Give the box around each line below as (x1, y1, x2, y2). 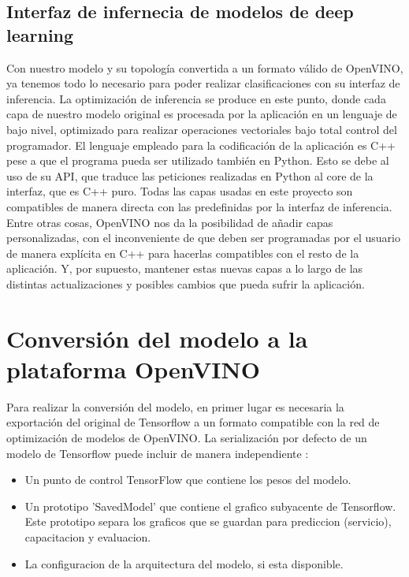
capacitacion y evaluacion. (24, 528, 151, 545)
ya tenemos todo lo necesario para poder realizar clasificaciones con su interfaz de (6, 75, 400, 91)
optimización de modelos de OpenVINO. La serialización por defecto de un (6, 430, 367, 445)
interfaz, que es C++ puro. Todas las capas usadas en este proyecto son (6, 183, 353, 199)
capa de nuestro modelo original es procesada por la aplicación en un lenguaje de (6, 106, 397, 122)
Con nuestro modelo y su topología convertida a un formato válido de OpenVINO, (6, 59, 403, 76)
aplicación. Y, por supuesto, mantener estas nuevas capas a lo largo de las (6, 260, 363, 277)
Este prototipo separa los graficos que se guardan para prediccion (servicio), (24, 513, 392, 530)
